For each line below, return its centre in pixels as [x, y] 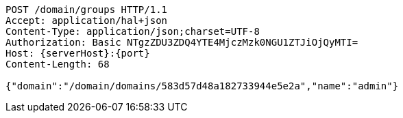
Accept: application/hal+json [87, 20]
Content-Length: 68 [58, 64]
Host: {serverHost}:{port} [78, 53]
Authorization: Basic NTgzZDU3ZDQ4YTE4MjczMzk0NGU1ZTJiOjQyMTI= [182, 42]
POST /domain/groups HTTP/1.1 [87, 10]
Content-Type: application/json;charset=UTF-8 [133, 31]
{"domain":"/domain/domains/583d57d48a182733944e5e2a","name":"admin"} [202, 86]
